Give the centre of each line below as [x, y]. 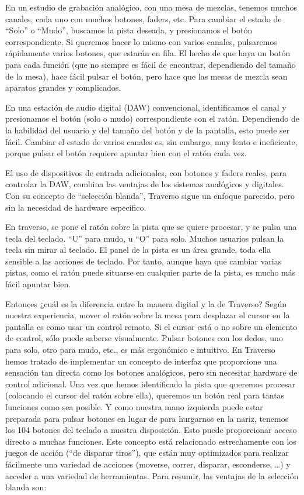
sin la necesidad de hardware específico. [76, 207]
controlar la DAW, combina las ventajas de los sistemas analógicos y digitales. [145, 184]
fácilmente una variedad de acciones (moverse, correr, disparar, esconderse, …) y [148, 464]
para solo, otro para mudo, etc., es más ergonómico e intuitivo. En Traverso [140, 350]
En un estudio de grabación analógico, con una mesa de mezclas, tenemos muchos [151, 7]
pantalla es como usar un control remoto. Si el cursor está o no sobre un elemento [151, 326]
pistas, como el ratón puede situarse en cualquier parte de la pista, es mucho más [151, 272]
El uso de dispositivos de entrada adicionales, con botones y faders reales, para [146, 172]
